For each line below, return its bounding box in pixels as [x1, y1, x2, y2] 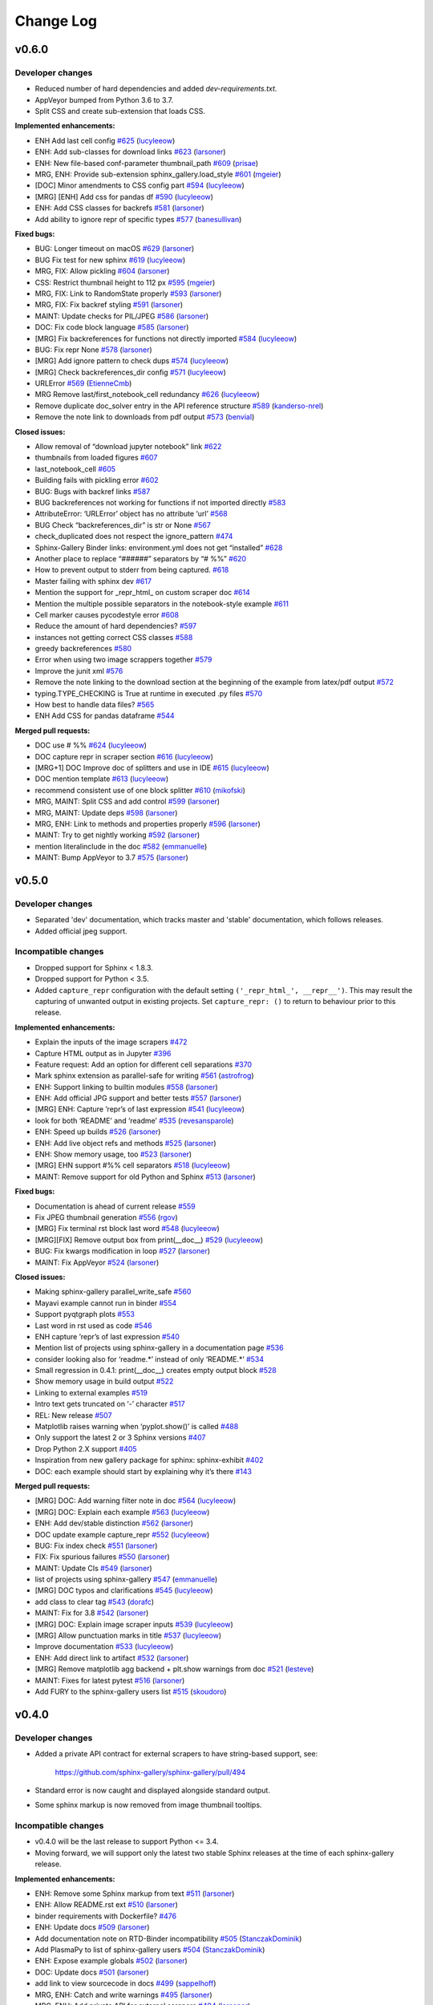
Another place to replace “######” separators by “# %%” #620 [34, 553, 247, 563]
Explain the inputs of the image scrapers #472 [34, 1037, 188, 1047]
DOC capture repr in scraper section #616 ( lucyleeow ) [34, 751, 214, 761]
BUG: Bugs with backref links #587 [34, 486, 151, 496]
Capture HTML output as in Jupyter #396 [34, 1048, 172, 1058]
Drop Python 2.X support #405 [34, 1444, 137, 1453]
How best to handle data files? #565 [34, 700, 155, 710]
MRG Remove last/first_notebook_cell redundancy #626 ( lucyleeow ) [34, 390, 260, 399]
